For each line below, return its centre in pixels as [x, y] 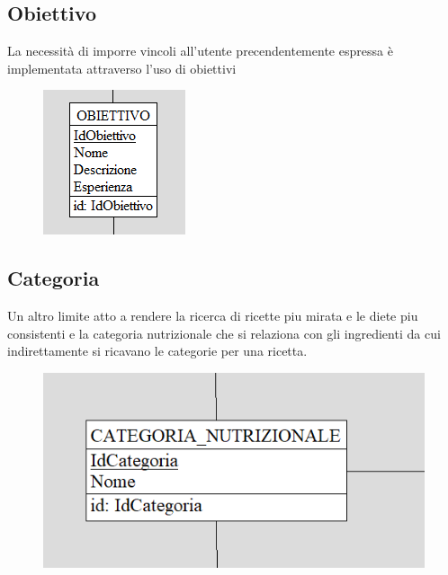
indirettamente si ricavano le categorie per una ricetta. [157, 351]
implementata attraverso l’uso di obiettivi [122, 68]
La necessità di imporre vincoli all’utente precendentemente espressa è [200, 51]
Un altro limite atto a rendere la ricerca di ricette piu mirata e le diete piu [213, 316]
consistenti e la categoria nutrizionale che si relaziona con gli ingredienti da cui [224, 333]
